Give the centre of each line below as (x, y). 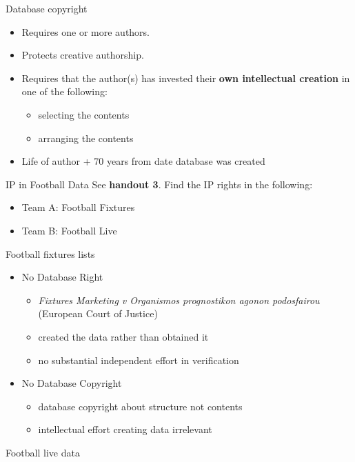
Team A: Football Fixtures (78, 207)
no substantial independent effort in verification (139, 360)
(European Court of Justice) (98, 313)
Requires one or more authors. (86, 31)
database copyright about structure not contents (140, 406)
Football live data (43, 452)
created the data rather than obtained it (123, 336)
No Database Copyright (72, 383)
